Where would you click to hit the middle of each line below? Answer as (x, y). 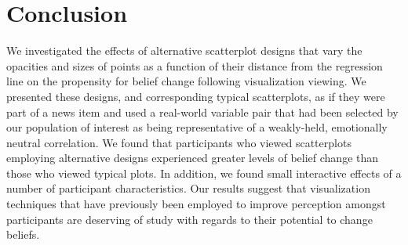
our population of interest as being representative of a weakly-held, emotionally (197, 127)
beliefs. (23, 234)
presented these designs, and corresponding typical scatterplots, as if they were (196, 96)
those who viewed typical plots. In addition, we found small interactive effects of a (204, 173)
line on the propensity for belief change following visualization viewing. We (186, 81)
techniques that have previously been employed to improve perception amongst (196, 204)
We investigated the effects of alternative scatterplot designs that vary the (184, 50)
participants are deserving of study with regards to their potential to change (189, 219)
